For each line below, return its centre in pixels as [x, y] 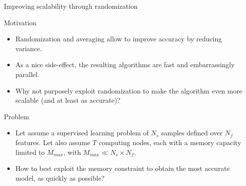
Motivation [20, 22]
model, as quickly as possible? [60, 177]
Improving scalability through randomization [71, 6]
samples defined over [192, 133]
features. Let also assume [53, 142]
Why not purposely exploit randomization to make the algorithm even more [129, 90]
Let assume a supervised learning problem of [82, 133]
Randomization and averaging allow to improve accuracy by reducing [119, 39]
